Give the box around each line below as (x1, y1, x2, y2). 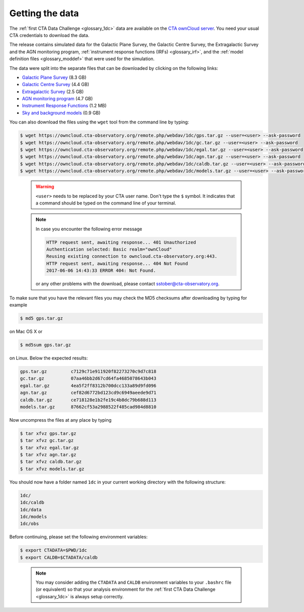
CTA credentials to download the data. (9, 32, 90, 38)
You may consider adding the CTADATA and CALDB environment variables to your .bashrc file (35, 580, 232, 586)
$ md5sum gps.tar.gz (20, 342, 71, 348)
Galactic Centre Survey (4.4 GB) (22, 81, 90, 88)
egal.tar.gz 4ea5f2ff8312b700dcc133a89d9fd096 (20, 383, 157, 388)
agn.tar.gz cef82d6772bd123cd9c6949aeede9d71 (20, 390, 157, 396)
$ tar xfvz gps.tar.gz (20, 430, 77, 436)
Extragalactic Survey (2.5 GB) (22, 89, 84, 95)
